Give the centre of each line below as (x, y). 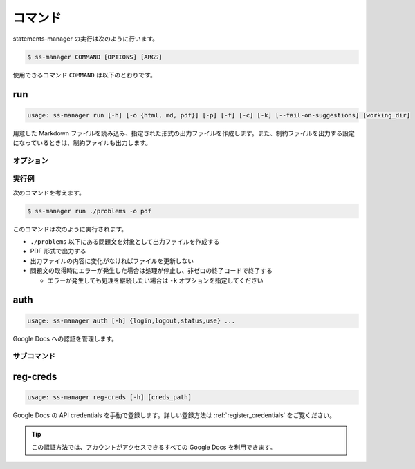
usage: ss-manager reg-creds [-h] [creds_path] (109, 398)
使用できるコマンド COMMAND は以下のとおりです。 (85, 75)
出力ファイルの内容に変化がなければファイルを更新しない (112, 261)
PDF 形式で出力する (58, 251)
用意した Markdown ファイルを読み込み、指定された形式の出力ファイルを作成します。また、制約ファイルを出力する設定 (184, 133)
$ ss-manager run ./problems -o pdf (90, 211)
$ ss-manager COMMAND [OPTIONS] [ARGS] (95, 57)
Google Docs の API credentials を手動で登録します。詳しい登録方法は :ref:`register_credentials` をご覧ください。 (174, 415)
